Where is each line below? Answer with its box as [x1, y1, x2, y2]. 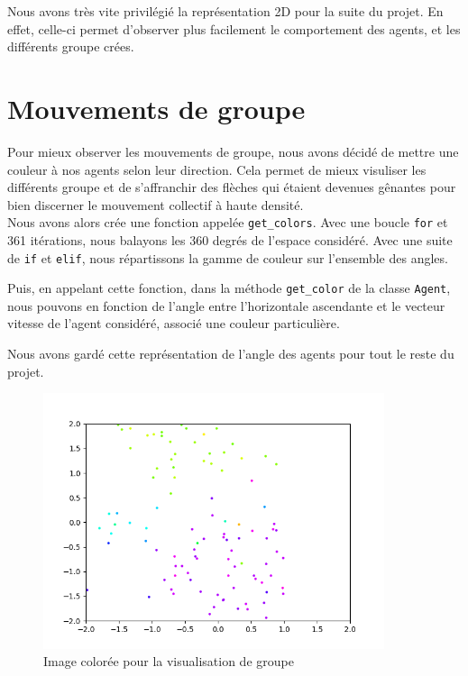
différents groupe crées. [7, 37, 134, 56]
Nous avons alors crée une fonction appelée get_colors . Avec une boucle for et [7, 213, 448, 232]
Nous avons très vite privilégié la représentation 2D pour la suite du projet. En [7, 2, 444, 20]
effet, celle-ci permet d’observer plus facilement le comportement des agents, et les [7, 19, 461, 38]
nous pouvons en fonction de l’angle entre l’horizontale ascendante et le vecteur [7, 296, 445, 315]
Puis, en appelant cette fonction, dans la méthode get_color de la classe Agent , [7, 279, 451, 297]
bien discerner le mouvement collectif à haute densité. [7, 195, 304, 214]
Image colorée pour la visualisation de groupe [43, 652, 294, 671]
